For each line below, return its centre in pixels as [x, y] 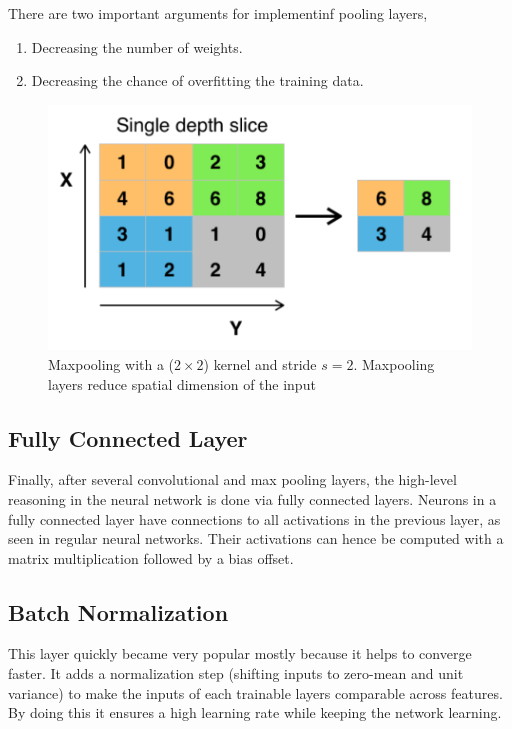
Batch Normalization [118, 611]
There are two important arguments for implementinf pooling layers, [218, 13]
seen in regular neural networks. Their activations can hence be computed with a [256, 538]
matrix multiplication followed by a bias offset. [151, 557]
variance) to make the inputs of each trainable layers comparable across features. [255, 692]
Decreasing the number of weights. [137, 46]
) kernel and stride [260, 363]
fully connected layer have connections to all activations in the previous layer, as [254, 518]
